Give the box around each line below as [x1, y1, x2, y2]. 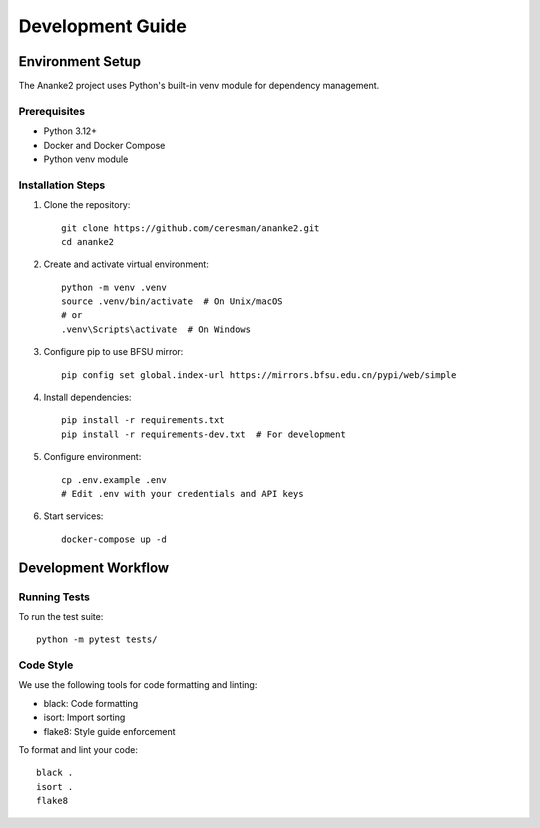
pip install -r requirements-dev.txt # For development [61, 428, 347, 440]
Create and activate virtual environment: [43, 258, 209, 270]
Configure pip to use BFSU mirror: [43, 346, 184, 358]
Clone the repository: [43, 199, 131, 211]
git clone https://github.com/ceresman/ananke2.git [61, 222, 320, 234]
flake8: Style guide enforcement [43, 725, 176, 737]
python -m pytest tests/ [36, 634, 158, 645]
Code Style [18, 658, 74, 672]
